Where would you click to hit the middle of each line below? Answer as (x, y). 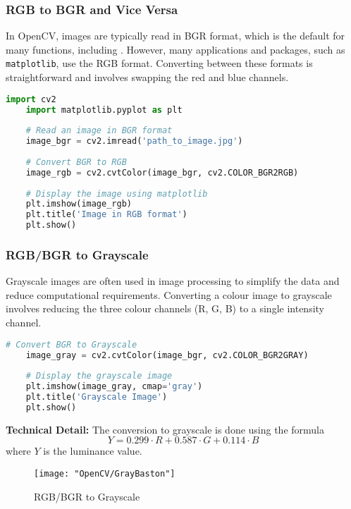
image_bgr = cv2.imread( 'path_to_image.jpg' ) (134, 141)
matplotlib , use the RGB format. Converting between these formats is (159, 63)
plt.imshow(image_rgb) (79, 204)
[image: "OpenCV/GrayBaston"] (105, 473)
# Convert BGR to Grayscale (72, 344)
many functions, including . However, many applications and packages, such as (175, 49)
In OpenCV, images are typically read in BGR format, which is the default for (175, 36)
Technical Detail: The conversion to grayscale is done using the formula (165, 429)
